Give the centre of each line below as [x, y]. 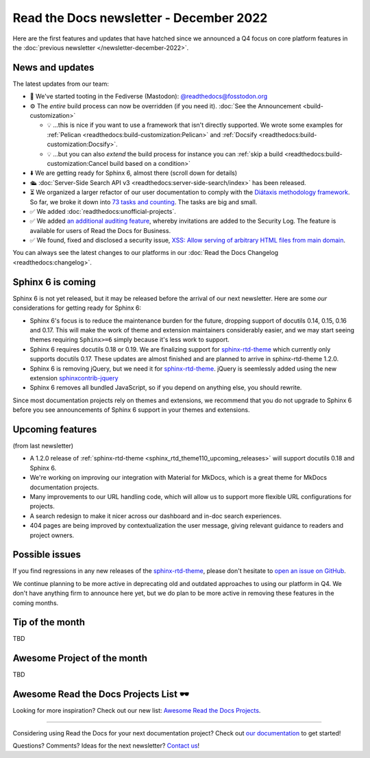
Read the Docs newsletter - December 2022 [140, 18]
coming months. [36, 602]
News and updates [53, 68]
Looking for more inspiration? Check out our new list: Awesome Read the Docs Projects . [137, 711]
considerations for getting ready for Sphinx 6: [77, 308]
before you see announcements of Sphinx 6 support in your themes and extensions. [131, 410]
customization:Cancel [78, 163]
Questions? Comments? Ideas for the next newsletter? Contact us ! [106, 746]
